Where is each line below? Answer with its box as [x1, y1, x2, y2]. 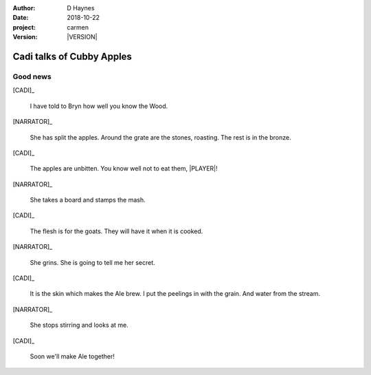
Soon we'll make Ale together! [30, 352, 115, 361]
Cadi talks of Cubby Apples [12, 50, 132, 62]
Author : [12, 4, 36, 12]
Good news [12, 72, 52, 81]
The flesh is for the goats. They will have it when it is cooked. [30, 227, 203, 235]
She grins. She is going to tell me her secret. [30, 258, 156, 266]
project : [12, 23, 36, 31]
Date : [12, 14, 29, 22]
